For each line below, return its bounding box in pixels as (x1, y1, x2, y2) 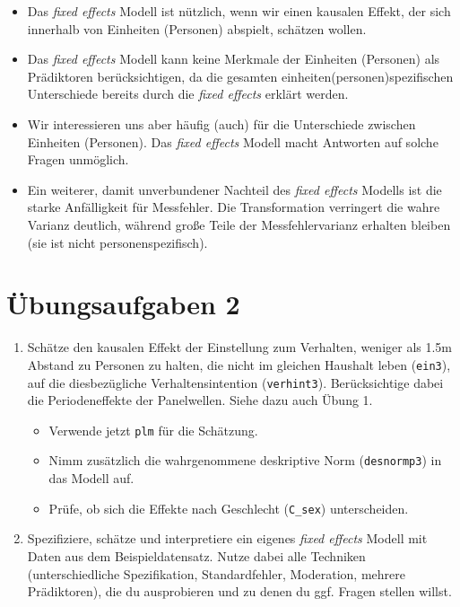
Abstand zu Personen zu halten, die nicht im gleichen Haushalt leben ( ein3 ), (27, 355, 451, 374)
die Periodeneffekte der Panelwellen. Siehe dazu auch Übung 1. (27, 391, 373, 409)
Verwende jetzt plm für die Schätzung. (48, 420, 258, 439)
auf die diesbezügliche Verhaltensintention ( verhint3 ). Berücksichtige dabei (27, 373, 444, 391)
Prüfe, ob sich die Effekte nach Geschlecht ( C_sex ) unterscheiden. (48, 498, 409, 517)
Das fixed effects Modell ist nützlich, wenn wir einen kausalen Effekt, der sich (27, 2, 451, 20)
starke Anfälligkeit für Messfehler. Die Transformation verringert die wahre (27, 198, 440, 216)
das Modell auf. (48, 469, 135, 488)
